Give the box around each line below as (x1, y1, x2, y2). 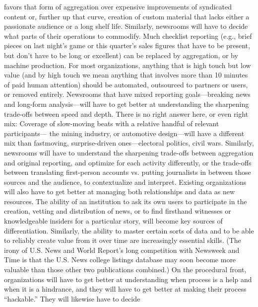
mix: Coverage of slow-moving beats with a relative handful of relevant (4, 118, 219, 129)
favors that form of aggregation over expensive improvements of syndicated (4, 1, 232, 11)
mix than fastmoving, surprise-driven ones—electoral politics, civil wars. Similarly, (4, 138, 254, 148)
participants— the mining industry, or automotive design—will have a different (4, 128, 245, 138)
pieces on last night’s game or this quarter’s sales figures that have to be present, (4, 40, 250, 51)
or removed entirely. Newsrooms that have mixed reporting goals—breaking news (4, 89, 251, 99)
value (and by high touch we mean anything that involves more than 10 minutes (4, 70, 248, 80)
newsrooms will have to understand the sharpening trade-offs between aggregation (4, 147, 254, 157)
